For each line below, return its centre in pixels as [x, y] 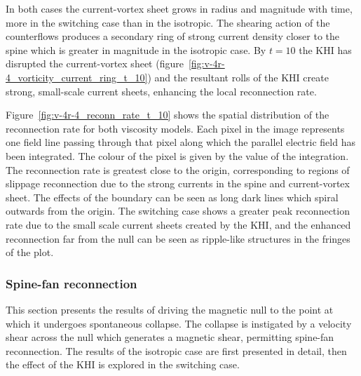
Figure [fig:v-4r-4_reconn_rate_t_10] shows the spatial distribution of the [168, 115]
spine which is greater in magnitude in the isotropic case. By [136, 49]
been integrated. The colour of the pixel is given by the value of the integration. [177, 155]
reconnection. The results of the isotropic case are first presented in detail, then [176, 350]
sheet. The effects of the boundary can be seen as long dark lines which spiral [172, 197]
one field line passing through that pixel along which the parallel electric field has [180, 142]
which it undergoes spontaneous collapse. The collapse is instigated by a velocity [179, 323]
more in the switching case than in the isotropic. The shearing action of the [168, 22]
